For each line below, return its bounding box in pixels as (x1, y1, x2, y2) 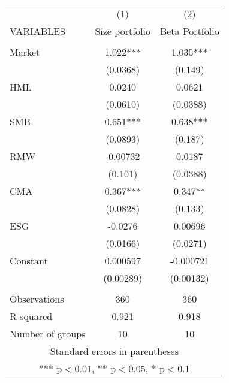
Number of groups (10, 327, 86, 340)
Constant (10, 254, 48, 267)
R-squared (10, 309, 53, 323)
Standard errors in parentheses (50, 344, 179, 358)
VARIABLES (10, 24, 65, 38)
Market (10, 45, 40, 59)
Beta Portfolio (159, 24, 219, 38)
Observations (10, 292, 64, 306)
